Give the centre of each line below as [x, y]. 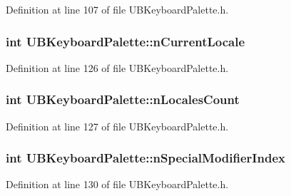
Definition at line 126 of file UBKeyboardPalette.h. [117, 67]
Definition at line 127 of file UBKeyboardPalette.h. [117, 126]
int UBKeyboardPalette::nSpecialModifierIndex [145, 158]
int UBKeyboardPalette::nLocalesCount [123, 99]
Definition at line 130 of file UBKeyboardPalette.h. [117, 184]
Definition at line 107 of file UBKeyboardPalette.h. [117, 9]
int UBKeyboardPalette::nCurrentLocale [126, 41]
